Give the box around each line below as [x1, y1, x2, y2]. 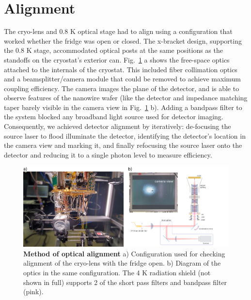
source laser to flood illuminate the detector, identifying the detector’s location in [4, 130, 246, 141]
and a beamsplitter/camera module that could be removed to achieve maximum [4, 74, 241, 84]
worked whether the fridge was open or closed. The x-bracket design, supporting [4, 35, 242, 46]
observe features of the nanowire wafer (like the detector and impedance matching [4, 93, 248, 103]
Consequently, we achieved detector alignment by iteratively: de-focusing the [4, 121, 231, 131]
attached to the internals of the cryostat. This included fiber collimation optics [4, 64, 237, 74]
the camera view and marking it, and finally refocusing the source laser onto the [4, 140, 242, 150]
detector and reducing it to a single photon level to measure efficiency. [4, 149, 212, 159]
